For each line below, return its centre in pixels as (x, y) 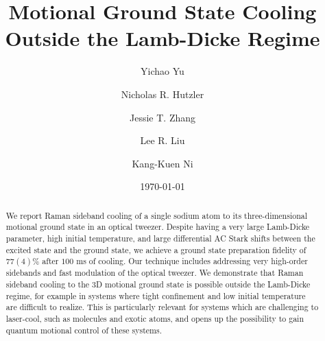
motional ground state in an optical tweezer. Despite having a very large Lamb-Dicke (158, 227)
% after (46, 261)
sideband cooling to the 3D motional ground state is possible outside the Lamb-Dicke (158, 284)
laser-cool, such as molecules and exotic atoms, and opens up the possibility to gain (155, 318)
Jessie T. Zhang (162, 117)
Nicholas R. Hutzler (162, 94)
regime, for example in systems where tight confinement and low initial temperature (156, 295)
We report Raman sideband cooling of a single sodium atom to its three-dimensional (157, 215)
